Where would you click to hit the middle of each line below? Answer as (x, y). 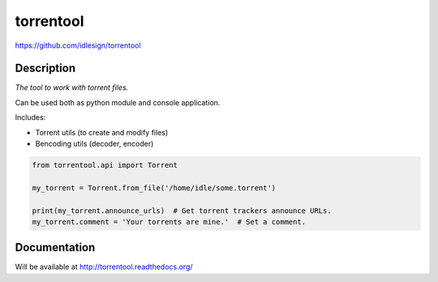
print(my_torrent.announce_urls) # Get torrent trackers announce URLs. (182, 210)
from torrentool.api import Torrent (105, 165)
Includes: (30, 117)
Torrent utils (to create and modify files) (102, 132)
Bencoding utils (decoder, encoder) (94, 144)
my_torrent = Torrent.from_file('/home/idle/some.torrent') (154, 188)
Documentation (55, 248)
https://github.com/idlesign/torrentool (78, 45)
